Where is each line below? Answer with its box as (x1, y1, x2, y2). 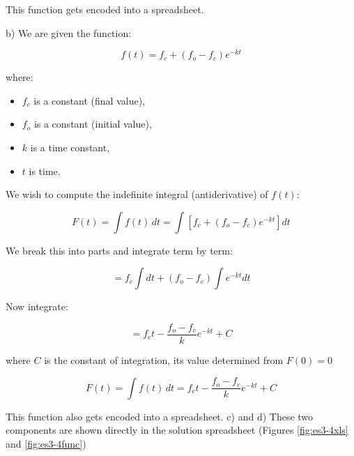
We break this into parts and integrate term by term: (6, 243, 233, 257)
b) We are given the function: (6, 25, 132, 40)
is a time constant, (30, 140, 110, 155)
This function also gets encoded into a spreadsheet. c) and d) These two (6, 409, 314, 423)
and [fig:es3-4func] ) (6, 436, 86, 450)
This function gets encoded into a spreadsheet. (6, 2, 204, 16)
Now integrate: (6, 299, 68, 314)
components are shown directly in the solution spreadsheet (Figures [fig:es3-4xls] (6, 423, 348, 437)
